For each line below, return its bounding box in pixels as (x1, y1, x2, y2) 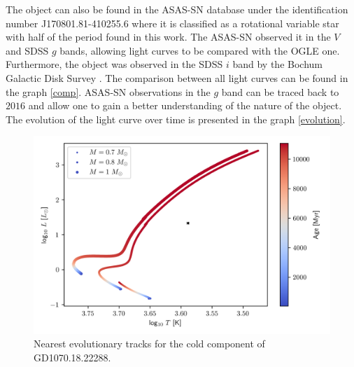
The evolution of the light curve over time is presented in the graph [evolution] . (6, 111, 346, 126)
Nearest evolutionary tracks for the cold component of (34, 336, 265, 351)
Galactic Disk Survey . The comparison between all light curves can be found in (6, 70, 348, 85)
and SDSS (6, 43, 49, 57)
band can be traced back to (221, 84, 339, 99)
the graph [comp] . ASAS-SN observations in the (6, 84, 211, 99)
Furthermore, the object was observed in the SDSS (6, 57, 223, 71)
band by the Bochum (232, 57, 323, 71)
